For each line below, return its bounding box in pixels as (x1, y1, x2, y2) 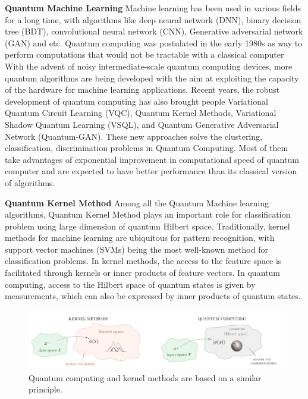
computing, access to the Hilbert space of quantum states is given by (5, 278, 256, 290)
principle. (29, 383, 62, 395)
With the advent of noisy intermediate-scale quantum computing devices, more (5, 59, 293, 72)
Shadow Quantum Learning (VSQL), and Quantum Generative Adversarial (5, 118, 279, 130)
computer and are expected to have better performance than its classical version (5, 165, 297, 177)
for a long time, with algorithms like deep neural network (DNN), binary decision (5, 13, 301, 26)
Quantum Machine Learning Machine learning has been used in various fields (5, 2, 301, 14)
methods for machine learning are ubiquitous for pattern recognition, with (5, 231, 275, 244)
